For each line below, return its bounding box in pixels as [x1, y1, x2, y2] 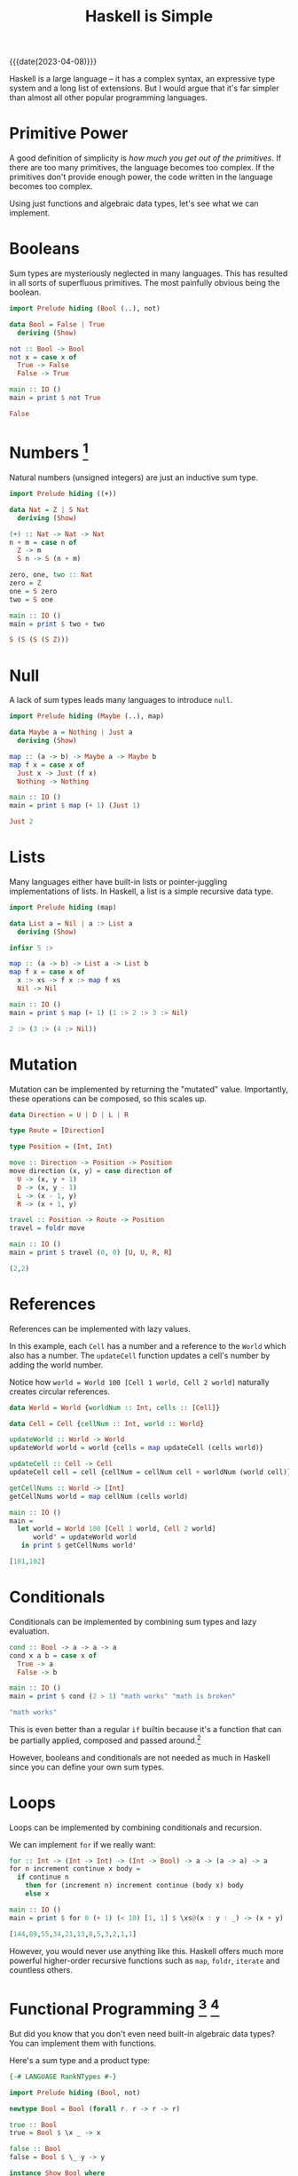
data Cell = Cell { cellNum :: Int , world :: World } [9, 1419, 204, 1428]
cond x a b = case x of [9, 1651, 98, 1660]
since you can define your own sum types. [9, 1762, 165, 1772]
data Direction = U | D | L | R [9, 1110, 129, 1119]
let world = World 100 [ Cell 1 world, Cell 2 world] [17, 1525, 216, 1533]
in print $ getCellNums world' [20, 1541, 137, 1550]
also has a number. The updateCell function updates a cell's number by [9, 1350, 271, 1360]
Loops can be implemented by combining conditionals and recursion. [9, 1822, 262, 1833]
